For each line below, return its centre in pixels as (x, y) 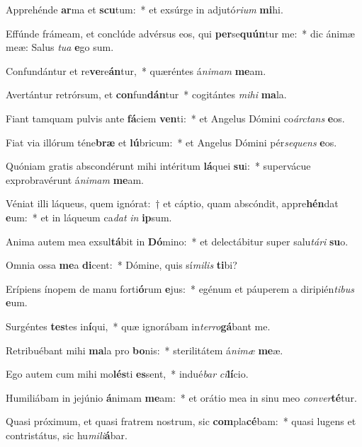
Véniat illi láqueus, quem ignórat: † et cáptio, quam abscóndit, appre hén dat (172, 203)
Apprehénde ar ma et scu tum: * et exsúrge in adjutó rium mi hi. (145, 9)
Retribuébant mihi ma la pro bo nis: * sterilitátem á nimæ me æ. (145, 350)
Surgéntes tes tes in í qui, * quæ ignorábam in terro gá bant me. (138, 326)
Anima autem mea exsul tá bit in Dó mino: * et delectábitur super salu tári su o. (177, 241)
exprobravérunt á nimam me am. (75, 179)
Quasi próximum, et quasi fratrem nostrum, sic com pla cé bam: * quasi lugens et (181, 421)
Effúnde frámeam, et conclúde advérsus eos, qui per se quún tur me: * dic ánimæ (180, 33)
